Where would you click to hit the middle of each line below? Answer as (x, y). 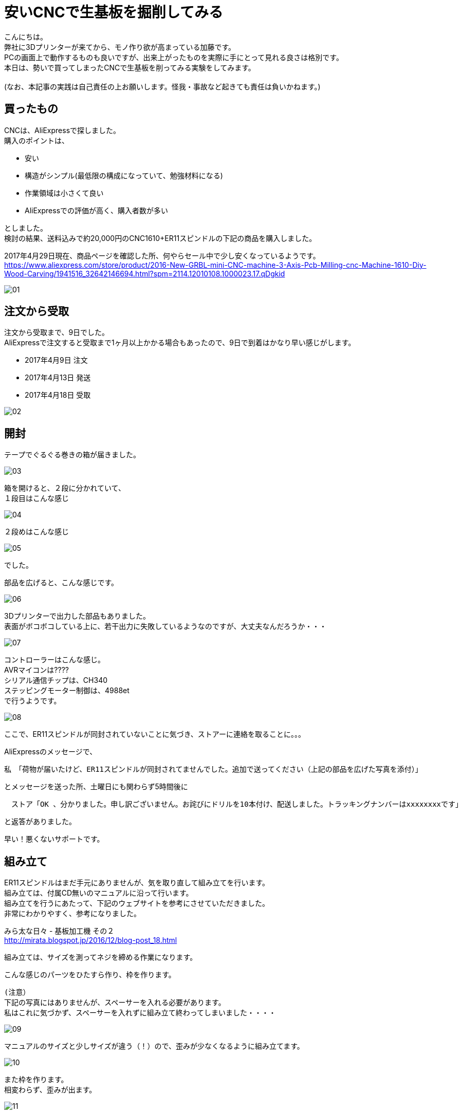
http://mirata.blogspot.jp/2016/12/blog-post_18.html (91, 940)
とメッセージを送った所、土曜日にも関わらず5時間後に (96, 787)
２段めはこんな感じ (36, 532)
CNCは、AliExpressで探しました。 (62, 130)
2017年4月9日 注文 (56, 360)
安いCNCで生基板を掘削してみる (114, 12)
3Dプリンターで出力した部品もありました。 (77, 616)
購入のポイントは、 (36, 140)
